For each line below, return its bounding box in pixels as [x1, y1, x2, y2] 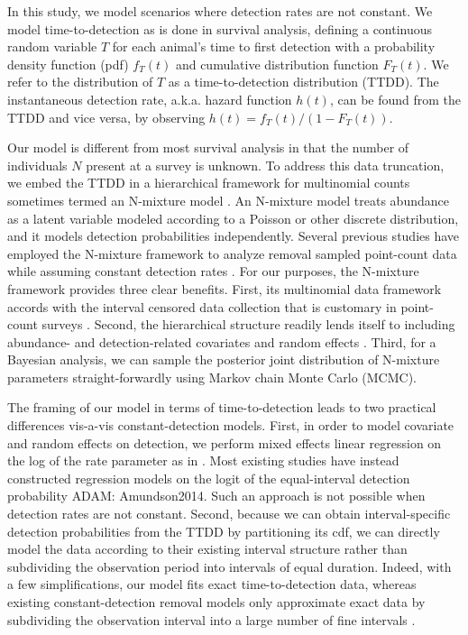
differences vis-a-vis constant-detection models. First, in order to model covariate [7, 416, 454, 435]
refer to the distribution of [7, 72, 153, 91]
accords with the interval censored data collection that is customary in [7, 297, 397, 316]
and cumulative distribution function [175, 54, 379, 73]
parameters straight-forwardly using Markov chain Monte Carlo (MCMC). [7, 367, 417, 386]
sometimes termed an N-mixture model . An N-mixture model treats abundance [7, 190, 449, 209]
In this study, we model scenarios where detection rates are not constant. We [7, 2, 433, 20]
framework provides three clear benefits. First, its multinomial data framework [7, 279, 442, 298]
